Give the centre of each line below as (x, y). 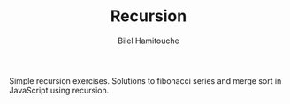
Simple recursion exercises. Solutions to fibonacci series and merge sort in (145, 80)
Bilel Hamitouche (149, 41)
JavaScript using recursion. (59, 90)
